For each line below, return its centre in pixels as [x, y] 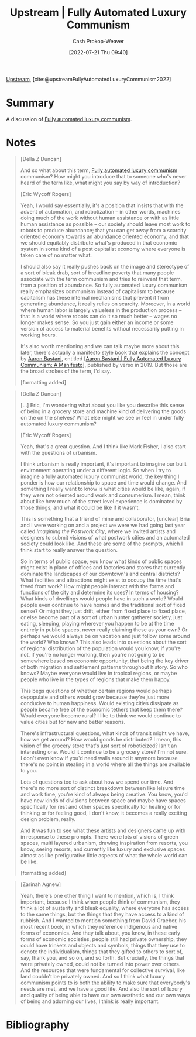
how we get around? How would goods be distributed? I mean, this [101, 739]
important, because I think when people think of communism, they [100, 902]
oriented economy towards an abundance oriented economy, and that [104, 236]
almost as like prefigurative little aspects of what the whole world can [104, 855]
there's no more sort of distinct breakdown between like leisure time [103, 788]
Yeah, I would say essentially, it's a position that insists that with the [102, 205]
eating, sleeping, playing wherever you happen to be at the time [97, 623]
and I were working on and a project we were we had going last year [103, 525]
